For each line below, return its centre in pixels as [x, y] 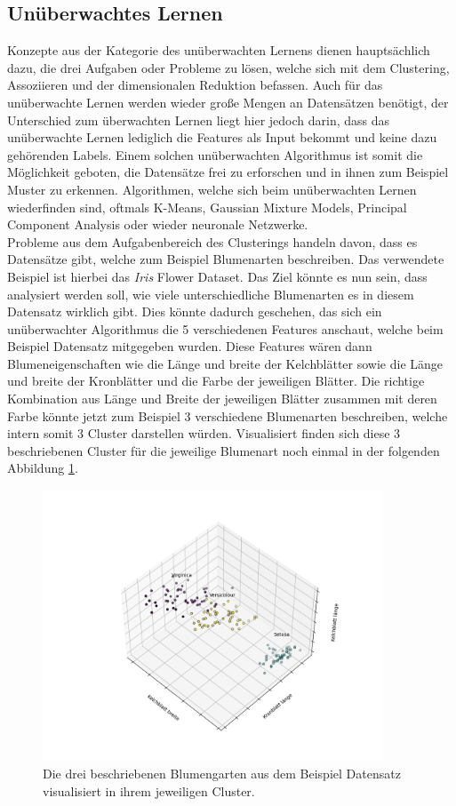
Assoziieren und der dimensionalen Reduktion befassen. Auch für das [195, 85]
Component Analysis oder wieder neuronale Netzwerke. [158, 224]
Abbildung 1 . [43, 468]
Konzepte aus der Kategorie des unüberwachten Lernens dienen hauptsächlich [219, 50]
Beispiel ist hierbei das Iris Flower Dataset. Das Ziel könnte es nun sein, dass [217, 276]
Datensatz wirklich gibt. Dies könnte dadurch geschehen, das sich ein [195, 311]
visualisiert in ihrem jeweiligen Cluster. [149, 790]
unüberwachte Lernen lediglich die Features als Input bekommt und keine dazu [222, 137]
